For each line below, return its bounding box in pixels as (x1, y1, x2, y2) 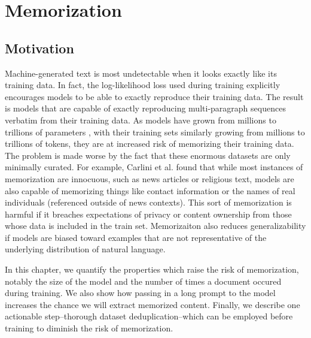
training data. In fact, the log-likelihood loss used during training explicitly (5, 79, 280, 91)
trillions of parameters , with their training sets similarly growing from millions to (5, 125, 305, 138)
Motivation (5, 38, 74, 57)
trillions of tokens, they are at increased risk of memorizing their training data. (5, 137, 294, 150)
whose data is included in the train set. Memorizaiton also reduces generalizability (5, 219, 306, 232)
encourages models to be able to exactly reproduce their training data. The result (5, 90, 304, 102)
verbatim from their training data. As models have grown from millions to (5, 113, 276, 126)
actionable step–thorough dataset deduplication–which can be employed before (5, 310, 293, 322)
